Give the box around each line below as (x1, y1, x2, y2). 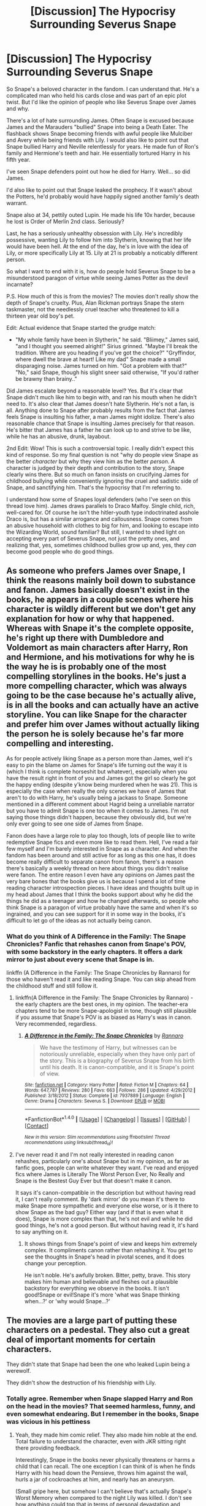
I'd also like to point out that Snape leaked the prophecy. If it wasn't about (6, 186, 193, 193)
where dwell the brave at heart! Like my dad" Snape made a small (15, 355, 181, 363)
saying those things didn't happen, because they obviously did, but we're (6, 813, 192, 821)
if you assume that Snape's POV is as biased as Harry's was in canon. (15, 1013, 192, 1021)
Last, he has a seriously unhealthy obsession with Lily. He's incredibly (6, 229, 183, 237)
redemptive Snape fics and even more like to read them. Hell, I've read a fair (6, 838, 199, 846)
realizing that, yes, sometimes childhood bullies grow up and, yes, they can (6, 541, 197, 548)
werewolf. (6, 1367, 31, 1374)
